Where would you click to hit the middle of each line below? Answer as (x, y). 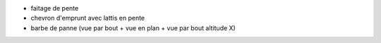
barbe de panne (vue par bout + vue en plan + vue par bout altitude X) (133, 27)
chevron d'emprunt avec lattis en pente (88, 18)
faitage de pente (55, 8)
